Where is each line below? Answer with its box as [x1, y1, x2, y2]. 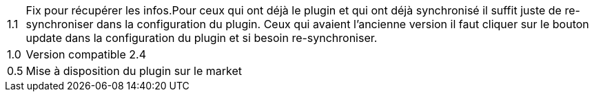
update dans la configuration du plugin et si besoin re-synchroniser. [25, 31, 378, 45]
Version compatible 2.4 [25, 47, 147, 61]
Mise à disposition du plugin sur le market [25, 64, 243, 78]
